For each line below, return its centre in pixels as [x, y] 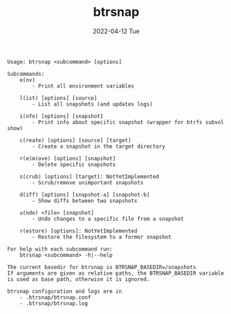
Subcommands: [26, 74]
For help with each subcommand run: [60, 249]
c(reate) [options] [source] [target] [75, 140]
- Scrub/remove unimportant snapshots [88, 183]
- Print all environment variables [83, 86]
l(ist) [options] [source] [58, 98]
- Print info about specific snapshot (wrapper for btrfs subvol [128, 122]
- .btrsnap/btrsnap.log [54, 303]
